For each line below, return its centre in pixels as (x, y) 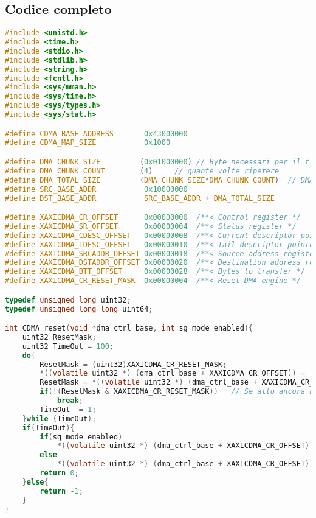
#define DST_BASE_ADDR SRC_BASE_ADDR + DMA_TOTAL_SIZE (140, 198)
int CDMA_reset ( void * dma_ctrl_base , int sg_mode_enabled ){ (129, 328)
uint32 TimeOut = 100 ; (68, 346)
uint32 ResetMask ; (59, 337)
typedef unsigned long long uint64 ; (79, 309)
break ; (70, 401)
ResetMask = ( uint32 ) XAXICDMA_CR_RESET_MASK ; (133, 364)
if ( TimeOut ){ (48, 428)
